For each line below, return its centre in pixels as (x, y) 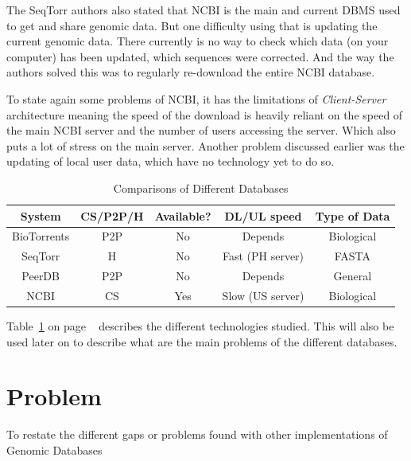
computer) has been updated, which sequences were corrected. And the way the (200, 56)
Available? (183, 215)
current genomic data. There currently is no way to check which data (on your (198, 41)
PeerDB (41, 276)
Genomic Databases (54, 449)
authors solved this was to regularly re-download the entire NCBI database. (191, 72)
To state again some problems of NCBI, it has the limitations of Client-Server (196, 98)
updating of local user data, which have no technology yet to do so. (171, 161)
